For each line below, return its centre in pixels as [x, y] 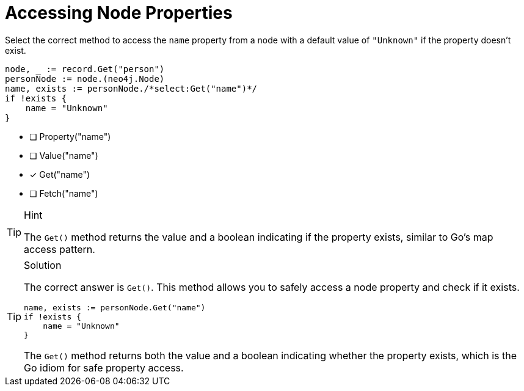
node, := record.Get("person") [85, 69]
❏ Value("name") [64, 155]
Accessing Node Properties [119, 13]
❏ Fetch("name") [64, 193]
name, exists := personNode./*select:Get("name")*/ [131, 88]
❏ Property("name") [70, 136]
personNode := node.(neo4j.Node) [85, 79]
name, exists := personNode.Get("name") [115, 307]
